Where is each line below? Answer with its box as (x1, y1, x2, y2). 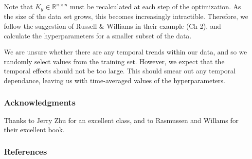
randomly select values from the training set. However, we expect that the (4, 56, 225, 66)
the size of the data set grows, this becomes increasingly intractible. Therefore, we (4, 11, 248, 21)
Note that (4, 1, 33, 11)
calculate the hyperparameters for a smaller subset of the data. (4, 30, 192, 40)
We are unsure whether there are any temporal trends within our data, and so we (4, 47, 247, 57)
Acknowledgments (4, 96, 76, 108)
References (4, 145, 47, 157)
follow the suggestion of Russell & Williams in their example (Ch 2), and (4, 21, 221, 31)
